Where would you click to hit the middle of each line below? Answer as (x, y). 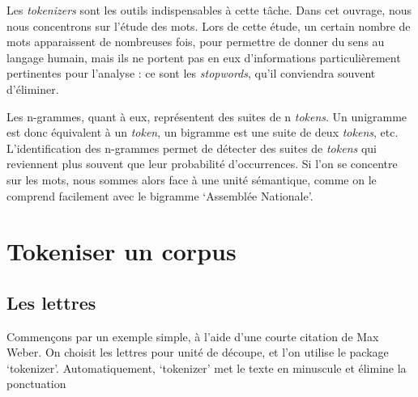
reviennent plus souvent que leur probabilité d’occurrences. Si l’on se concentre (202, 164)
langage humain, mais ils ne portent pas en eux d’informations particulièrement (204, 57)
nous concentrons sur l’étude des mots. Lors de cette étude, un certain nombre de (209, 25)
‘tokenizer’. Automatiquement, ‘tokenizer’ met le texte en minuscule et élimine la (207, 367)
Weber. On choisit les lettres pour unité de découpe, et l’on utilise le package (198, 352)
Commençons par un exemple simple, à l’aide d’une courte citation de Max (193, 336)
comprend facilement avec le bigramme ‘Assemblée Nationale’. (160, 195)
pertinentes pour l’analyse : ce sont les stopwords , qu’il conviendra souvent (191, 73)
